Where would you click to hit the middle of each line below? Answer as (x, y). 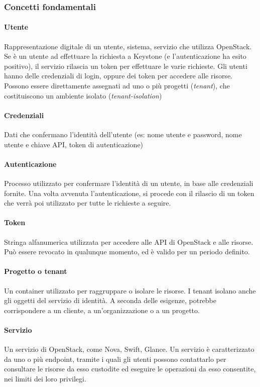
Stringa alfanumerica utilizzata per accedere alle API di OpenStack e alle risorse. (129, 241)
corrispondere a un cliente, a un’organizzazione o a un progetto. (102, 310)
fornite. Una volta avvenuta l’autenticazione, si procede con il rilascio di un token (129, 193)
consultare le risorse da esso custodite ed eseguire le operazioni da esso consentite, (130, 369)
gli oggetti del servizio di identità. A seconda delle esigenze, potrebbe (110, 300)
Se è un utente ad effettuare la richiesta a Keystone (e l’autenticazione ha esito (125, 56)
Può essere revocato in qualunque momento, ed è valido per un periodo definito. (127, 252)
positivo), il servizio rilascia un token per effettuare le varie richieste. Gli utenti (126, 66)
